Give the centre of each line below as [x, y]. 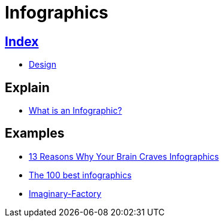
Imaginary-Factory [65, 193]
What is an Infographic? [75, 111]
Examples [35, 133]
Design [43, 65]
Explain [27, 87]
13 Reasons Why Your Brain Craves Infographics [124, 156]
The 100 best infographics [80, 175]
